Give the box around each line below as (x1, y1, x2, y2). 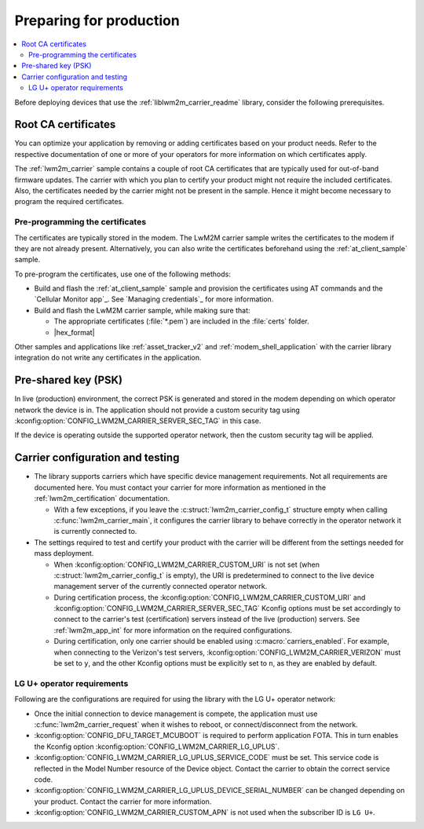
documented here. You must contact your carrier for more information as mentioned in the (34, 483, 326, 492)
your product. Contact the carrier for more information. (34, 797, 212, 806)
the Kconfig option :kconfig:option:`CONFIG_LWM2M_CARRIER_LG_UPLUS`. (34, 742, 280, 751)
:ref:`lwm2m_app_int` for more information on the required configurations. (53, 625, 293, 635)
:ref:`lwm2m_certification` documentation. (34, 494, 170, 503)
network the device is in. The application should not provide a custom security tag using (14, 405, 300, 414)
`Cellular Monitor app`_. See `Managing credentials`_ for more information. (34, 294, 274, 304)
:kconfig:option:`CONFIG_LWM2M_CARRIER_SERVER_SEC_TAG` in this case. (14, 416, 261, 425)
